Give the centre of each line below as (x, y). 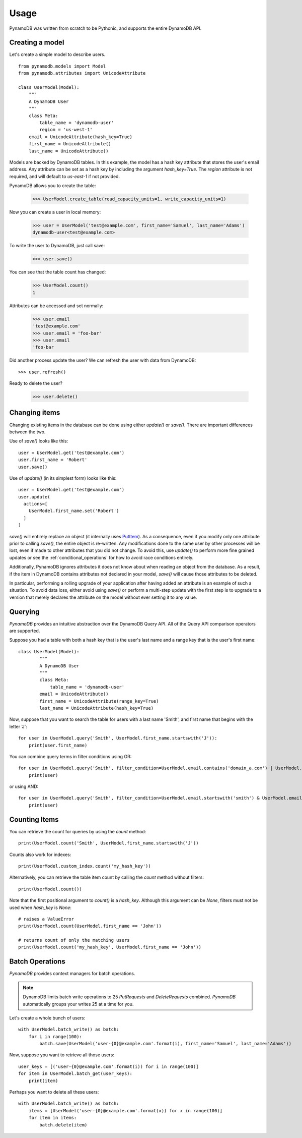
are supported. (25, 631)
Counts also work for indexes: (40, 855)
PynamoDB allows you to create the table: (53, 186)
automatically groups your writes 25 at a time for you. (78, 1004)
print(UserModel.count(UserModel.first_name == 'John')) (90, 926)
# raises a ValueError (46, 919)
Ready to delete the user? (36, 383)
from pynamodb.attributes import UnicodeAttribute (82, 73)
